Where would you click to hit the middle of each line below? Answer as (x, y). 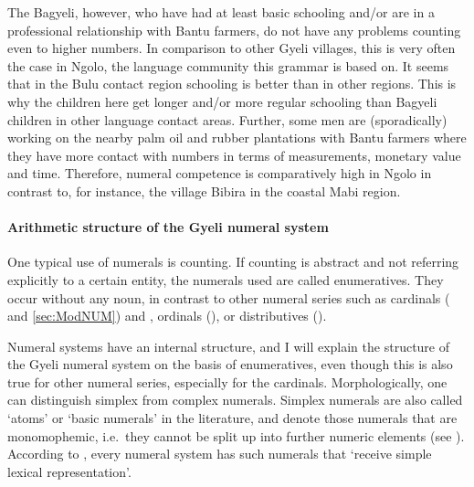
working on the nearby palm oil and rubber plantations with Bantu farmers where (237, 138)
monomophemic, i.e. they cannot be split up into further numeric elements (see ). (236, 435)
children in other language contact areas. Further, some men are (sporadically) (227, 119)
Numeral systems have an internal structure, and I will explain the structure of (229, 346)
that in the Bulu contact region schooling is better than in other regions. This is (232, 84)
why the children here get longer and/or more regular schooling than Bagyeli (222, 101)
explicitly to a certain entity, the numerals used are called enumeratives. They (226, 279)
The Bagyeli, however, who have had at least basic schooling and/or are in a (221, 12)
